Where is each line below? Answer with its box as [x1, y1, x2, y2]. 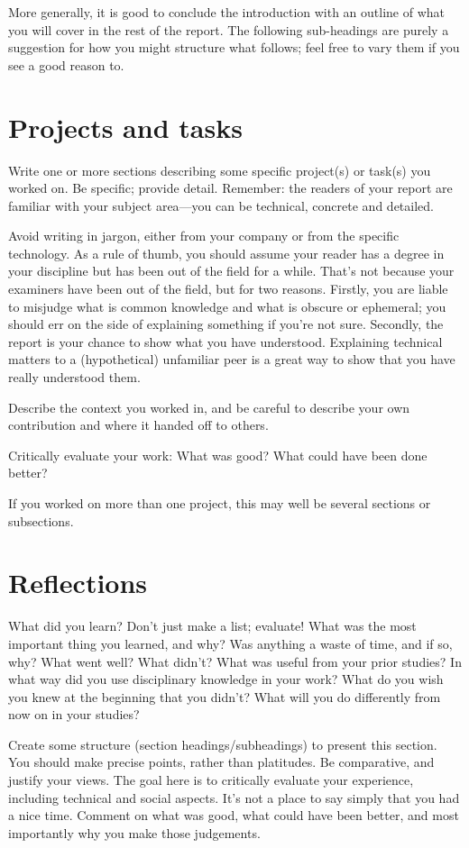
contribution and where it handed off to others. [8, 415, 269, 434]
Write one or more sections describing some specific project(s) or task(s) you [8, 160, 431, 179]
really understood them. [8, 368, 141, 387]
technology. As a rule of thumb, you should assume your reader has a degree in [8, 243, 445, 262]
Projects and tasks [8, 108, 243, 145]
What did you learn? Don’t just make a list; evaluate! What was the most [8, 616, 417, 635]
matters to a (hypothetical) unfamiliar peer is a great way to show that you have [8, 350, 455, 369]
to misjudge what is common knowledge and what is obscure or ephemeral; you [8, 296, 446, 315]
